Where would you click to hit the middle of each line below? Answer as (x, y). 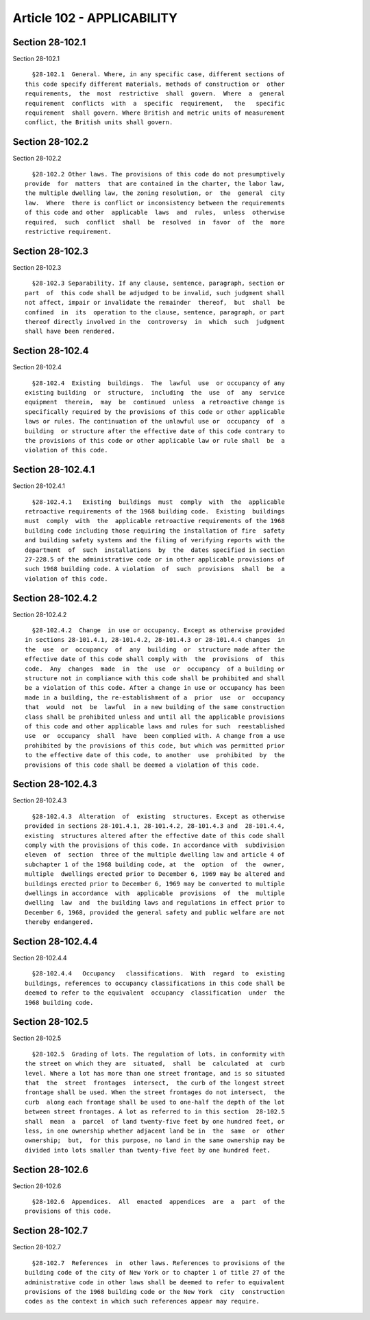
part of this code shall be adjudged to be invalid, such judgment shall (155, 293)
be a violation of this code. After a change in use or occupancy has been (155, 688)
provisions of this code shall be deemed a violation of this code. (142, 765)
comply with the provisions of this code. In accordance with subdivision (155, 845)
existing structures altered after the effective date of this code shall (155, 835)
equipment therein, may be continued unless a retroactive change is (155, 402)
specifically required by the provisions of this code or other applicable (155, 412)
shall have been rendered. (70, 332)
